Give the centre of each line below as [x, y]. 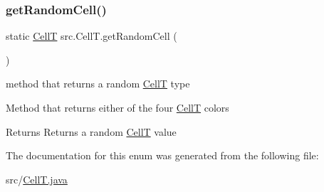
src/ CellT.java [37, 179]
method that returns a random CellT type [98, 84]
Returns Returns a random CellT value [91, 131]
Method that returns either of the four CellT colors [117, 107]
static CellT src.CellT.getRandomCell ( [92, 36]
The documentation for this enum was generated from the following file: [162, 155]
